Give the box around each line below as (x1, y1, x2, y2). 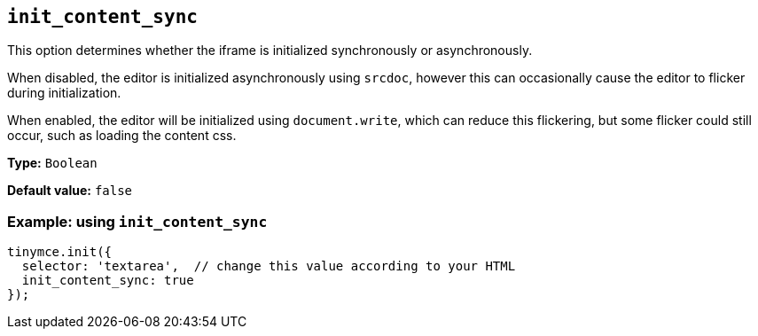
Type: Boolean (7, 155, 98, 171)
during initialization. (7, 85, 121, 101)
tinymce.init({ (7, 245, 113, 260)
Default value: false (7, 183, 133, 199)
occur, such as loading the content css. (7, 128, 237, 144)
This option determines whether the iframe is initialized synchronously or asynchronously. (7, 43, 533, 59)
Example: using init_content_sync (7, 212, 268, 231)
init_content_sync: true (21, 273, 194, 288)
